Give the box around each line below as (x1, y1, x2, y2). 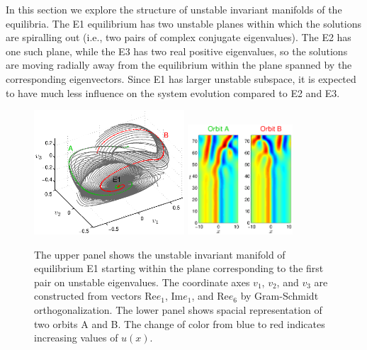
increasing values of (34, 330, 118, 345)
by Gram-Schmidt (240, 288, 319, 303)
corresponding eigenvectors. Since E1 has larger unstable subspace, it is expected (6, 71, 356, 86)
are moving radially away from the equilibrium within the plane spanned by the (6, 57, 352, 72)
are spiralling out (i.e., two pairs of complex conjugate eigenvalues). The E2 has (6, 30, 351, 45)
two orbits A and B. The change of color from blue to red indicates (34, 316, 325, 331)
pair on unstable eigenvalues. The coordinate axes (34, 274, 250, 289)
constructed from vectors (34, 288, 142, 303)
